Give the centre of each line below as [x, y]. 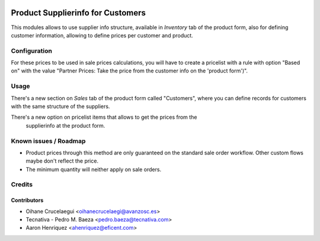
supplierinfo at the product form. [65, 125]
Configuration [32, 50]
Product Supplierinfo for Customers [79, 13]
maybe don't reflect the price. [62, 161]
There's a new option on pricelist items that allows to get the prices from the [104, 117]
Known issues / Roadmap [48, 141]
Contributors [27, 200]
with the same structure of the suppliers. [60, 106]
